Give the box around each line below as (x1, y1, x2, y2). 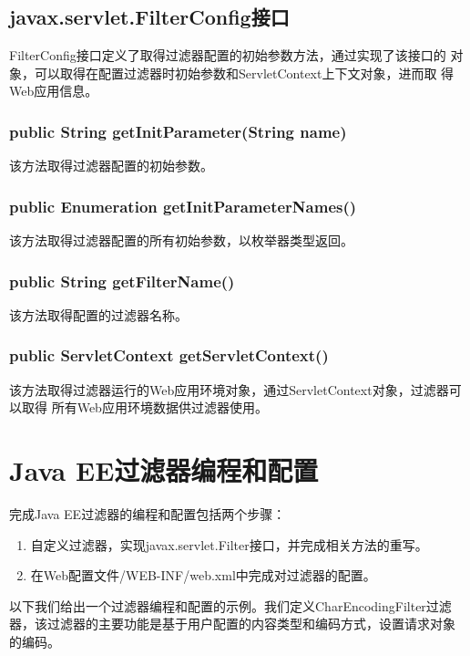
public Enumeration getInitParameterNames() (9, 194, 357, 217)
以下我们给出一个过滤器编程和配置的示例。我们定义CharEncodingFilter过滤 (9, 596, 452, 615)
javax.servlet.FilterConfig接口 (9, 3, 290, 31)
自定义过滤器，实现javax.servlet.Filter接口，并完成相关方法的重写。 (30, 535, 428, 554)
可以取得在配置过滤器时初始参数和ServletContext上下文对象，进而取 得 (34, 63, 455, 82)
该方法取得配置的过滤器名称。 (9, 305, 188, 324)
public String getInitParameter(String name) (9, 120, 347, 142)
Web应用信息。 (9, 81, 98, 100)
